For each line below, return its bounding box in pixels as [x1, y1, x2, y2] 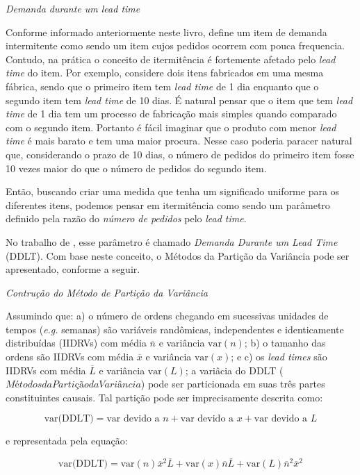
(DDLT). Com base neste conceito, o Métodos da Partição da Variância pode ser [6, 248, 350, 262]
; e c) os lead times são [231, 349, 327, 364]
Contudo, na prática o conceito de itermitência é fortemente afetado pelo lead [6, 51, 336, 66]
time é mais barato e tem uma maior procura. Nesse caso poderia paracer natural [6, 133, 352, 148]
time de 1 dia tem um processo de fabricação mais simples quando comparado [6, 106, 337, 121]
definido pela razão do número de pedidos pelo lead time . [6, 211, 247, 226]
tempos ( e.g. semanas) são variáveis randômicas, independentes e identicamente [6, 322, 344, 336]
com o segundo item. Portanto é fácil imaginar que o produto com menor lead [6, 119, 336, 134]
